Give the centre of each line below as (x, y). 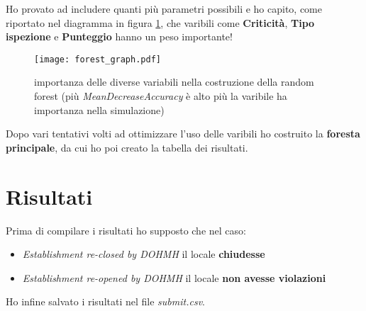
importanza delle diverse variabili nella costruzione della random (174, 82)
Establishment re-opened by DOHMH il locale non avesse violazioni (174, 277)
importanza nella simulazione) (99, 109)
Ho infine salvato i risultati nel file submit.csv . (105, 301)
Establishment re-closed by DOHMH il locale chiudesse (144, 254)
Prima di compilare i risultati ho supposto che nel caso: (126, 230)
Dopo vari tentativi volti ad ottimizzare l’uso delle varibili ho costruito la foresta (183, 134)
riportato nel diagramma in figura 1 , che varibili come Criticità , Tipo (160, 22)
